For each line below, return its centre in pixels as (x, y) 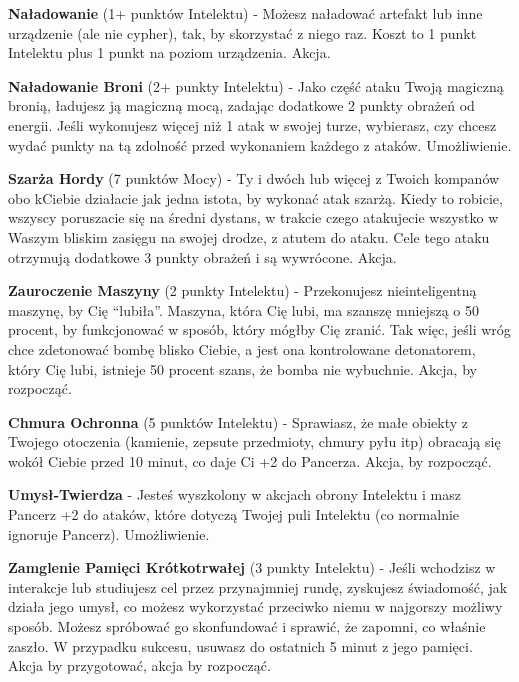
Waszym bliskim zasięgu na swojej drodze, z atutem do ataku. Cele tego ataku (249, 236)
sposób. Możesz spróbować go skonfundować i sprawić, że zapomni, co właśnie (247, 626)
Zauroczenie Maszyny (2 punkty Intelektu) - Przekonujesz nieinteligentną (242, 290)
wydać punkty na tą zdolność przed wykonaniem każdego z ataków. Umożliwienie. (260, 144)
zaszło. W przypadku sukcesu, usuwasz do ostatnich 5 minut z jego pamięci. (240, 645)
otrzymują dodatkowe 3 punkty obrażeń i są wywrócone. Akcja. (202, 256)
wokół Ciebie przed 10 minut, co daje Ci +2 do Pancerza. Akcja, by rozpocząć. (250, 460)
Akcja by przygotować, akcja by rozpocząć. (139, 665)
